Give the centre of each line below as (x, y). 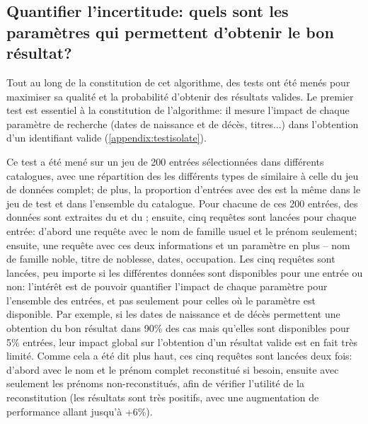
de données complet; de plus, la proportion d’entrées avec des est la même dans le (184, 189)
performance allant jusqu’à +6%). (80, 411)
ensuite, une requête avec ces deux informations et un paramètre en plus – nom (178, 245)
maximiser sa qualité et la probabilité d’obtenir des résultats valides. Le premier (180, 96)
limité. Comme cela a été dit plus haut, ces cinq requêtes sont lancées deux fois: (179, 356)
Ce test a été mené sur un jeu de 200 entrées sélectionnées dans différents (165, 161)
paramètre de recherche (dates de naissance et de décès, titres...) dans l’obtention (183, 124)
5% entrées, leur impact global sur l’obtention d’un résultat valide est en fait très (182, 342)
